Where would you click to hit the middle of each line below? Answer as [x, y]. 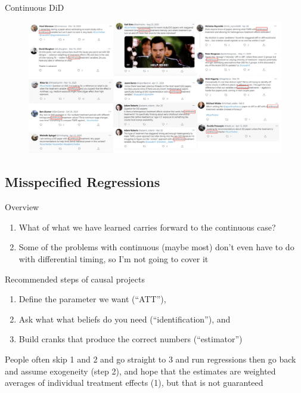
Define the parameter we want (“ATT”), [92, 299]
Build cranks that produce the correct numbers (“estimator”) [131, 339]
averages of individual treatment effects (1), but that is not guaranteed [134, 383]
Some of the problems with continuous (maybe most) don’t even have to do [156, 247]
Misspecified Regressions [83, 182]
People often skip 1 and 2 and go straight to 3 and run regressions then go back [150, 359]
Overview [22, 207]
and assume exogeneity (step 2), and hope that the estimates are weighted [140, 371]
